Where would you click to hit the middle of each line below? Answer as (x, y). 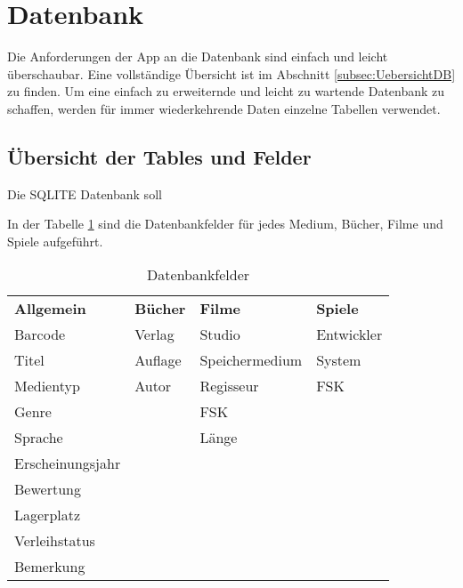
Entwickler (349, 334)
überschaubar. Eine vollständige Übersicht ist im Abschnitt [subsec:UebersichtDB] (231, 73)
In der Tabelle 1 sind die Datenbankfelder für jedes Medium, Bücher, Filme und (225, 224)
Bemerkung (50, 567)
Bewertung (48, 489)
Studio (220, 334)
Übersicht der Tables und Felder (159, 156)
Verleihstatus (55, 541)
